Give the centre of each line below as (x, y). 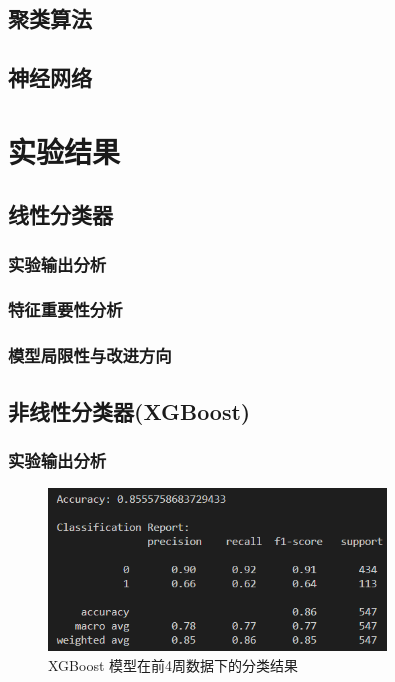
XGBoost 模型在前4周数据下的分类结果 (173, 665)
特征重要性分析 (65, 309)
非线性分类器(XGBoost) (129, 410)
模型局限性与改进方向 (90, 355)
